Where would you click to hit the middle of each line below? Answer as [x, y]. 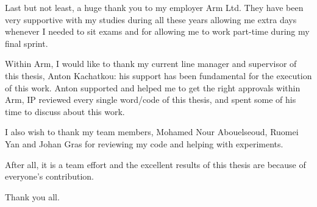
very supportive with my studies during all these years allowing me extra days [151, 19]
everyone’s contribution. [50, 176]
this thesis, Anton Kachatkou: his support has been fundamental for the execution [158, 75]
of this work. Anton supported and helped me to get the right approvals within [153, 87]
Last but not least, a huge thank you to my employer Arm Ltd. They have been [154, 7]
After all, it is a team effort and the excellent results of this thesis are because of [155, 164]
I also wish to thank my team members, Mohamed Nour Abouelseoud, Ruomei [152, 132]
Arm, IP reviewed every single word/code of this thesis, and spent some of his [151, 100]
